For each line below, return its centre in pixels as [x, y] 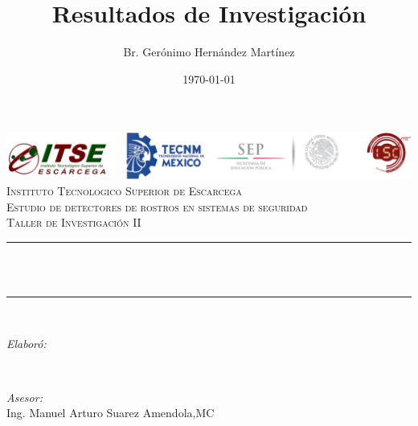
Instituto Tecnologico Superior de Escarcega [124, 190]
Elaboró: [27, 343]
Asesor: [25, 397]
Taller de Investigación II [74, 222]
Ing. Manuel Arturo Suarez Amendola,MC [111, 413]
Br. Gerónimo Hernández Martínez [209, 52]
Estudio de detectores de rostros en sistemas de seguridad [157, 206]
